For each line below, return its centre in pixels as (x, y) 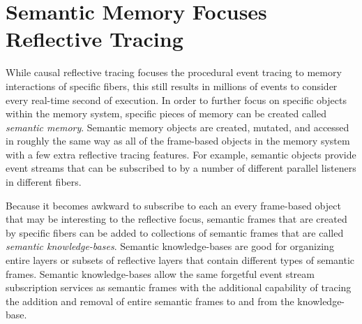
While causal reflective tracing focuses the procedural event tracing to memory (174, 72)
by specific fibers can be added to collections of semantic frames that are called (175, 232)
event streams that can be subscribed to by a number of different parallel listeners (181, 168)
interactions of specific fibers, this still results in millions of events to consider (172, 86)
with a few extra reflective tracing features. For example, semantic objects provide (181, 154)
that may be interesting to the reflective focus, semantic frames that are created (176, 219)
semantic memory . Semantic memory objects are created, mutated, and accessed (178, 127)
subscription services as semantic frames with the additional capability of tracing (179, 287)
